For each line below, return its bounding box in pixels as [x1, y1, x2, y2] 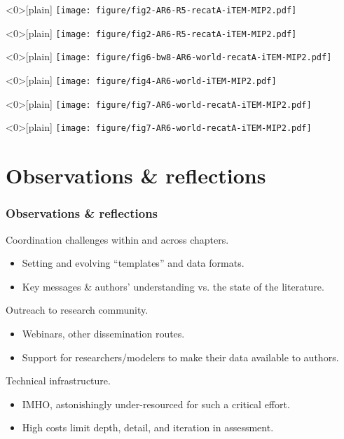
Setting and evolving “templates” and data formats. [22, 256, 245, 270]
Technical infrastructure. [6, 373, 111, 388]
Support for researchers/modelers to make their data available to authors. [22, 349, 339, 364]
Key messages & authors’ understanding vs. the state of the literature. [22, 279, 324, 293]
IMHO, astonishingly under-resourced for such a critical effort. [22, 396, 290, 411]
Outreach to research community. [6, 302, 149, 317]
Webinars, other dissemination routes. [22, 326, 185, 340]
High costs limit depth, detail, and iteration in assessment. [22, 420, 274, 435]
